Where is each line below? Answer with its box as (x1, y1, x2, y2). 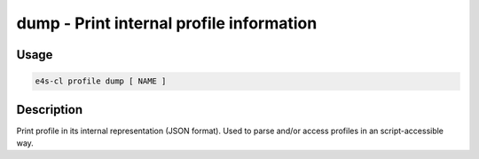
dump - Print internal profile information (16, 13, 318, 33)
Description (16, 102, 83, 117)
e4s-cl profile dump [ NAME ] (35, 76, 167, 86)
